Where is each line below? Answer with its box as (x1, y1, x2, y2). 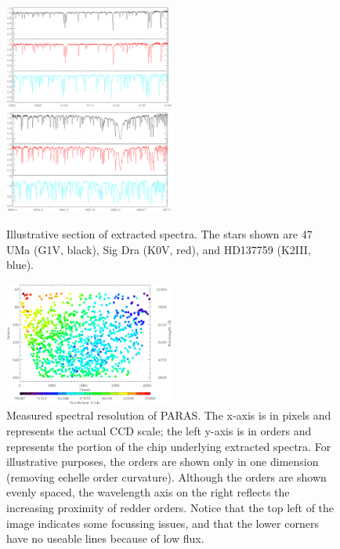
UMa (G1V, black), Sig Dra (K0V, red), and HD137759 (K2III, (6, 241, 311, 257)
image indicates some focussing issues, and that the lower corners (6, 514, 319, 531)
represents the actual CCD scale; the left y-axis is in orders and (6, 423, 312, 439)
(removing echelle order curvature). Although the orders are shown (6, 468, 327, 485)
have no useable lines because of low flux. (6, 530, 204, 547)
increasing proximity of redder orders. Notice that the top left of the (6, 500, 335, 516)
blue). (6, 256, 34, 273)
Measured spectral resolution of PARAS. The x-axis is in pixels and (6, 407, 331, 424)
